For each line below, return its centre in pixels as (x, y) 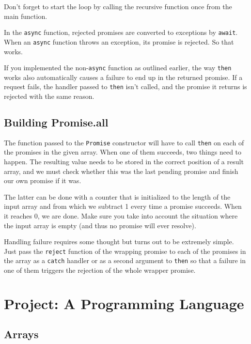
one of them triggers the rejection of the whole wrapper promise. (100, 270)
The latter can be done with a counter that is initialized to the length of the (117, 196)
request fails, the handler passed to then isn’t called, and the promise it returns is (125, 86)
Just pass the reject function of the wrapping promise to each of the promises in (125, 251)
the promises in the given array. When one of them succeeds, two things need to (123, 152)
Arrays (21, 334)
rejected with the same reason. (49, 96)
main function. (26, 16)
